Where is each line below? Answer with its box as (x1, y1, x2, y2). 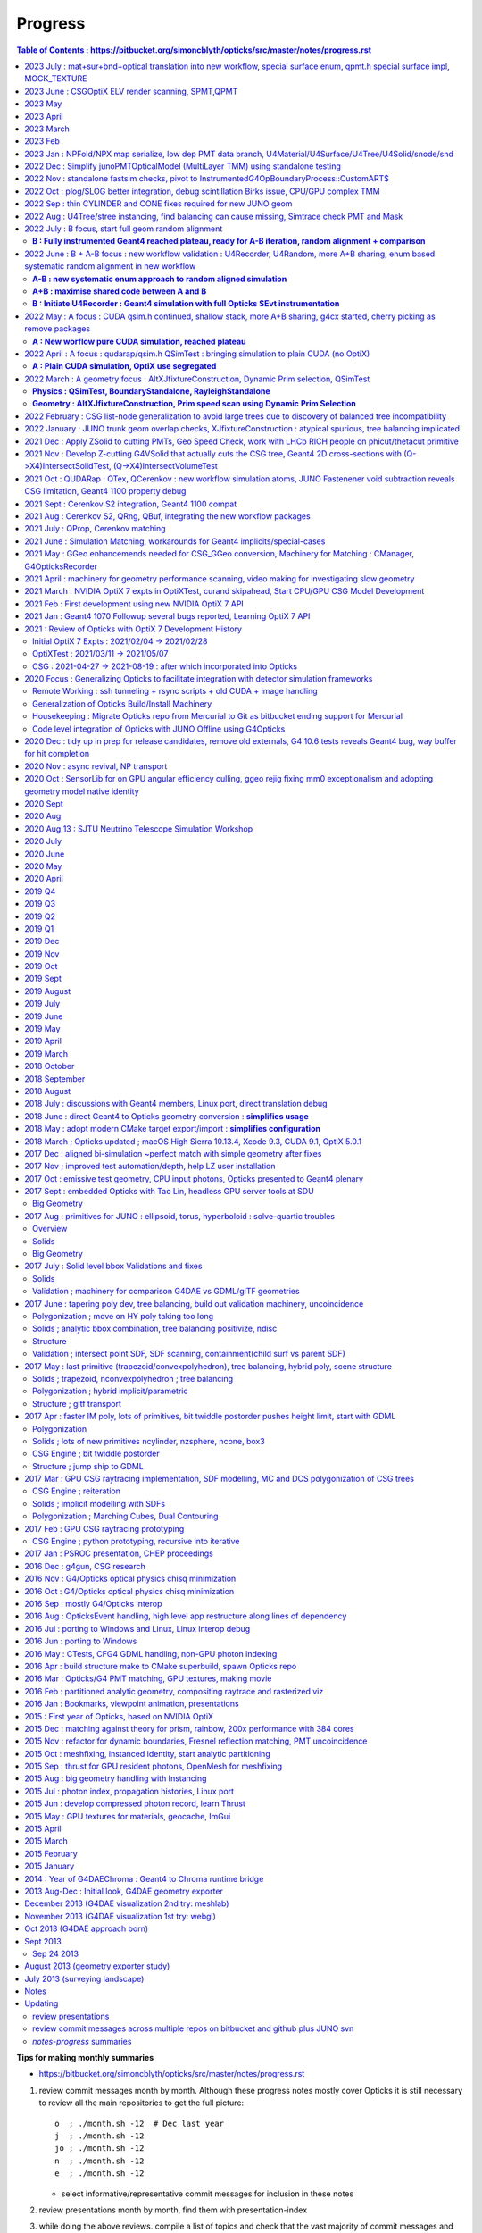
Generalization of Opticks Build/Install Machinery (32, 698, 212, 709)
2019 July (24, 999, 61, 1009)
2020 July (24, 836, 62, 847)
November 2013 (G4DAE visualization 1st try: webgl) (24, 1911, 216, 1921)
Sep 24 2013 (32, 1948, 79, 1959)
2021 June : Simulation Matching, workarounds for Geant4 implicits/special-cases (24, 536, 326, 547)
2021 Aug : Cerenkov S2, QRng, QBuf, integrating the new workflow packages (24, 511, 312, 522)
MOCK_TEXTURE (24, 73, 87, 84)
